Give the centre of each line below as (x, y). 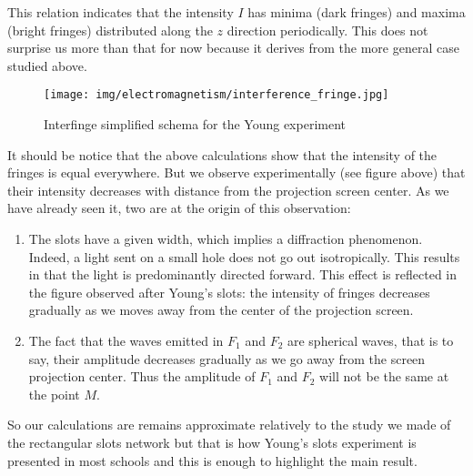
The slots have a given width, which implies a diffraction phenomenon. (226, 238)
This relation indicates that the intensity (121, 12)
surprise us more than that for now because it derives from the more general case (233, 48)
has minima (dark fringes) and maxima (357, 12)
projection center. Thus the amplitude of (142, 376)
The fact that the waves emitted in (126, 340)
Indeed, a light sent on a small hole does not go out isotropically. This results (244, 256)
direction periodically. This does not (327, 30)
